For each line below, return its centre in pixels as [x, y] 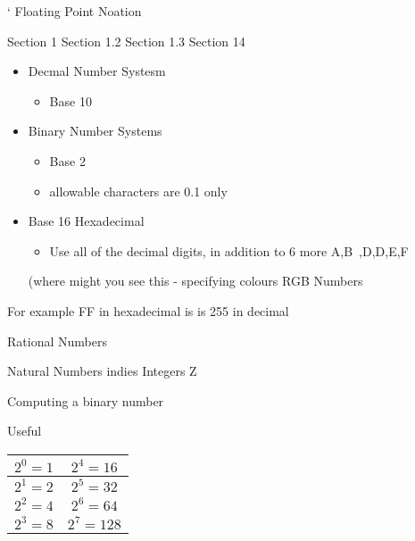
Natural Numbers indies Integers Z [102, 371]
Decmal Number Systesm [97, 71]
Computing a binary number [86, 400]
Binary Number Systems [95, 131]
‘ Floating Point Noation [75, 11]
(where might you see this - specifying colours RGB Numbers [195, 281]
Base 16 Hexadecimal [86, 221]
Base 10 [71, 100]
